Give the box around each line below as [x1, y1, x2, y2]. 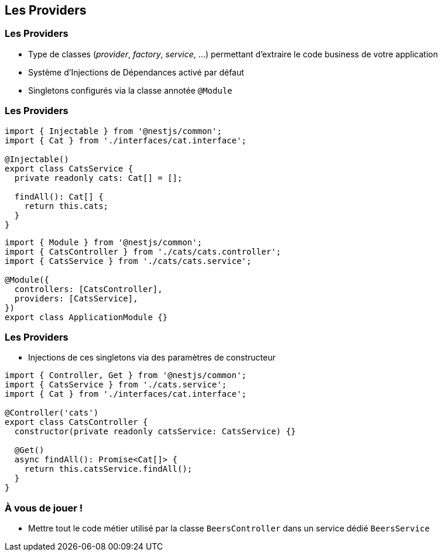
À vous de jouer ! [5, 502, 83, 514]
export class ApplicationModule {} [5, 312, 168, 322]
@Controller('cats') [5, 408, 99, 418]
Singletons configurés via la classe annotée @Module [28, 85, 232, 95]
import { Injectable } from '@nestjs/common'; [5, 126, 222, 136]
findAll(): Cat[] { [14, 191, 104, 201]
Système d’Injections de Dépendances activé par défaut [28, 67, 244, 77]
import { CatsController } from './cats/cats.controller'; [5, 246, 282, 256]
